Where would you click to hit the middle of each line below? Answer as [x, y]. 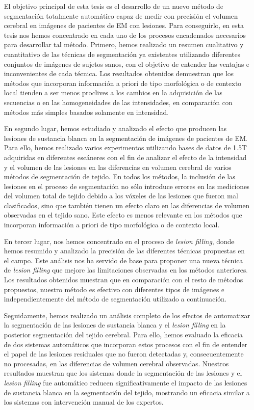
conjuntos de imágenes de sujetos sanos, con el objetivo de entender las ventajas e [127, 64]
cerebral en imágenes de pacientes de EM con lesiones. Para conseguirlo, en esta [124, 25]
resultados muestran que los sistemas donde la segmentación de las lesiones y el [123, 373]
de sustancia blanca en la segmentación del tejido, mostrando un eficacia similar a [127, 392]
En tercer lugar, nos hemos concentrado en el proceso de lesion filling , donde [119, 241]
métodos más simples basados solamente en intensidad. [87, 112]
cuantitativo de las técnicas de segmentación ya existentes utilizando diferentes [122, 54]
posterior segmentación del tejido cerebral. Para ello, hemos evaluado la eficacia [124, 334]
